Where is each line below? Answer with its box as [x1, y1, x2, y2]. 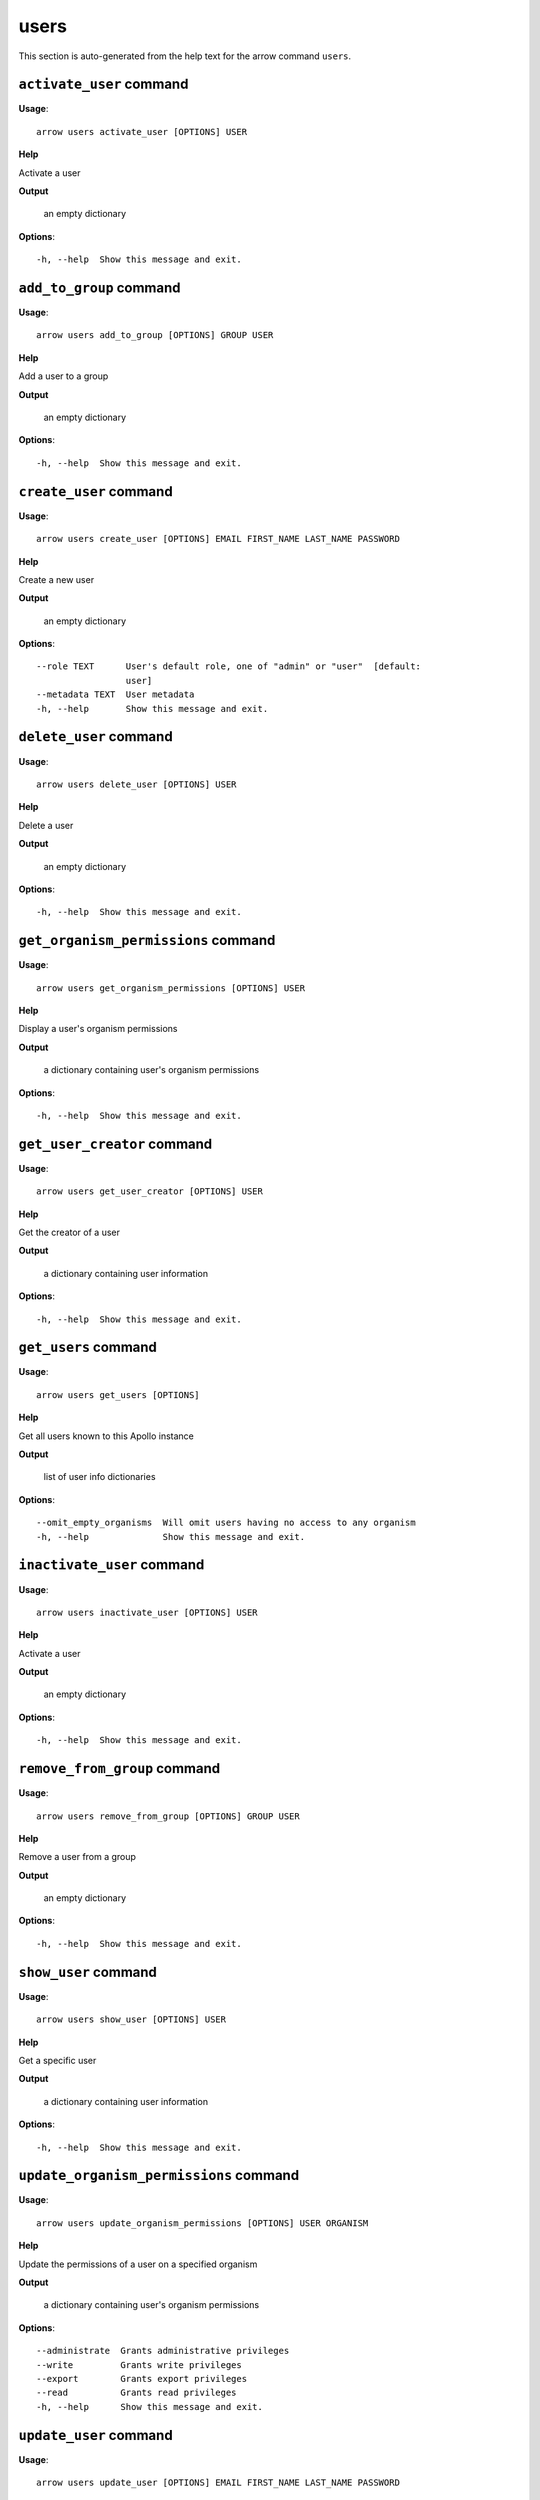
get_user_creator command [18, 1135, 213, 1152]
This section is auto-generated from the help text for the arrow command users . [18, 50, 352, 62]
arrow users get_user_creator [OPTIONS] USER [36, 1186, 264, 1197]
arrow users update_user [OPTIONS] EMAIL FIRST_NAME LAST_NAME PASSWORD [36, 2477, 400, 2489]
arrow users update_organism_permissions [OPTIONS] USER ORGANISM [36, 2217, 369, 2229]
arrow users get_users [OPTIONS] [36, 1389, 200, 1400]
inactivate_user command [18, 1556, 205, 1574]
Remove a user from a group [18, 1851, 137, 1863]
